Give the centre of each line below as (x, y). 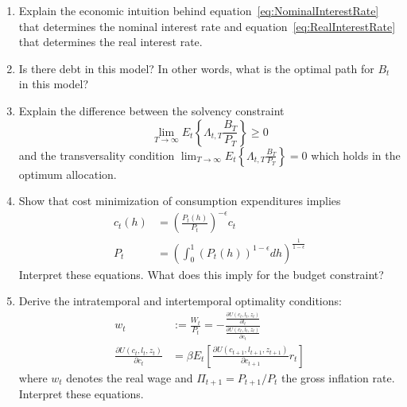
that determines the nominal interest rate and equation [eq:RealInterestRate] (207, 26)
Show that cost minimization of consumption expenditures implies (180, 201)
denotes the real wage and (130, 377)
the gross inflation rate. (338, 377)
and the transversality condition (97, 155)
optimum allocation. (68, 174)
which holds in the (356, 155)
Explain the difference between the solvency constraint (151, 110)
